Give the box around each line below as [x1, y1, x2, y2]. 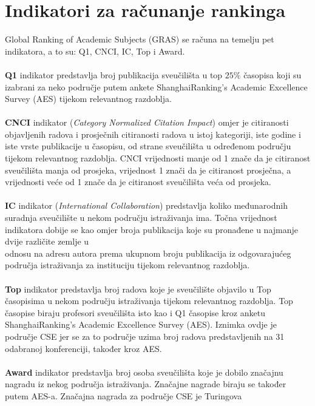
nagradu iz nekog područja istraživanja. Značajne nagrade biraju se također [5, 377, 286, 390]
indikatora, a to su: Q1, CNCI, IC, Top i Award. [5, 44, 185, 57]
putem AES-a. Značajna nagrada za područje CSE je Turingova [5, 389, 242, 402]
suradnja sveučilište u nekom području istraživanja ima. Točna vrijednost [5, 211, 277, 224]
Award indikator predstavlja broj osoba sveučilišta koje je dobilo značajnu [5, 365, 283, 378]
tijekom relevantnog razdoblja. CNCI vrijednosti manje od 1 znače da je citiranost [5, 152, 311, 164]
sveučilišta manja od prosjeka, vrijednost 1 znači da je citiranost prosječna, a [5, 163, 291, 176]
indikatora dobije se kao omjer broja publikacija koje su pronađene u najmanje [5, 223, 298, 235]
